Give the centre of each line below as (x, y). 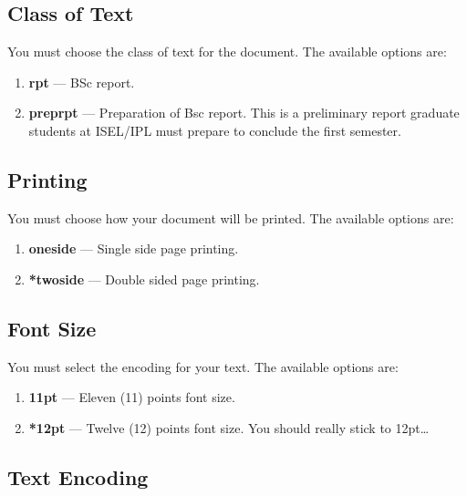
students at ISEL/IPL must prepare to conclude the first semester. (215, 130)
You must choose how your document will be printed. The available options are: (231, 217)
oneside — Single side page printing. (134, 248)
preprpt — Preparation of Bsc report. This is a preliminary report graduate (244, 113)
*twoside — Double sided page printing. (144, 279)
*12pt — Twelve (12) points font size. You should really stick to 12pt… (229, 427)
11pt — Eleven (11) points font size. (132, 397)
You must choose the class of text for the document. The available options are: (227, 52)
